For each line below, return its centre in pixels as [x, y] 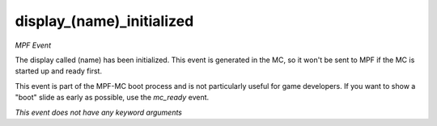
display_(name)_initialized [104, 21]
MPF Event [33, 45]
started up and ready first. [59, 71]
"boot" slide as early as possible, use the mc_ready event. [112, 98]
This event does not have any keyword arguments [98, 112]
